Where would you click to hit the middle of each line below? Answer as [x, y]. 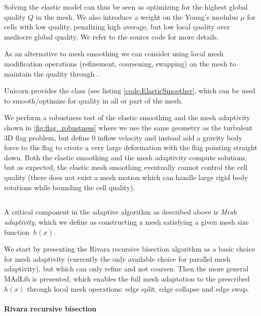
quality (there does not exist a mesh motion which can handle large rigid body [126, 177]
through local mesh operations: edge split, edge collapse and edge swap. [138, 288]
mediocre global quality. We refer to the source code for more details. [111, 36]
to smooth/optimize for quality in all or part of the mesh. [94, 100]
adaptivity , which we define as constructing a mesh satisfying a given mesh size [126, 222]
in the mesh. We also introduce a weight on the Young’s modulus [137, 16]
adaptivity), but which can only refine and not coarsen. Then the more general [126, 269]
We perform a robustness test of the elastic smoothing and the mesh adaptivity [127, 117]
